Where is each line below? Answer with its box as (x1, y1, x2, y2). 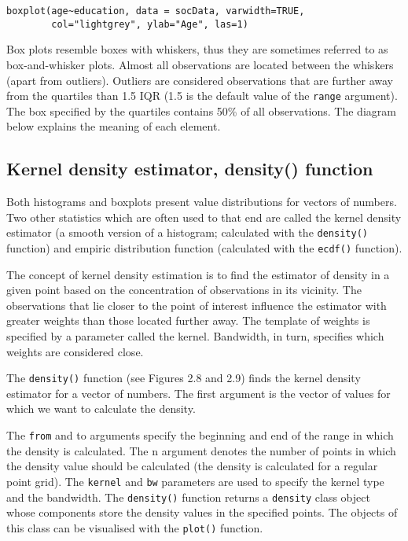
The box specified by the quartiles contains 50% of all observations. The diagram (6, 102, 396, 119)
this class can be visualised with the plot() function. (6, 519, 263, 535)
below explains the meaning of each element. (6, 118, 221, 134)
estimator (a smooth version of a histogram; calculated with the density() (6, 224, 368, 241)
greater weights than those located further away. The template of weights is (6, 312, 370, 329)
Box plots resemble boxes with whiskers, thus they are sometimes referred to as (6, 41, 388, 57)
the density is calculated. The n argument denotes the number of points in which (6, 442, 396, 458)
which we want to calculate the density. (6, 400, 196, 417)
